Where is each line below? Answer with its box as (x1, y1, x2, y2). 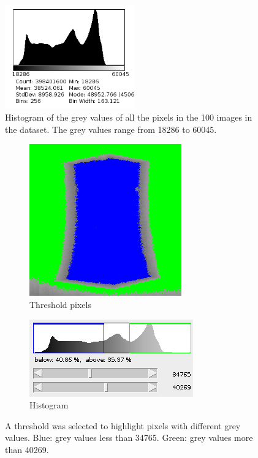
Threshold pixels (29, 298, 91, 310)
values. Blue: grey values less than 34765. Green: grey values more (5, 431, 253, 444)
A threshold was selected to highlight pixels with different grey (5, 419, 241, 432)
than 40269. (5, 443, 49, 456)
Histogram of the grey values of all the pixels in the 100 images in (5, 111, 252, 124)
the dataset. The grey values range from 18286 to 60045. (5, 122, 217, 135)
